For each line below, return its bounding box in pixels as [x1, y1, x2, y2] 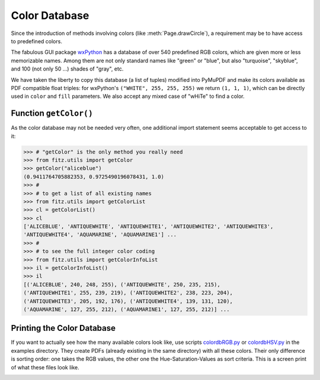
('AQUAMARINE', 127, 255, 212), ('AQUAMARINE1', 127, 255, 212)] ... [23, 306, 230, 312]
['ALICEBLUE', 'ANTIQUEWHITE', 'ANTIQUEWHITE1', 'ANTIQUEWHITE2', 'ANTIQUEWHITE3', [23, 223, 274, 230]
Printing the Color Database [11, 323, 116, 333]
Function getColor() [11, 108, 93, 119]
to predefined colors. [11, 37, 62, 44]
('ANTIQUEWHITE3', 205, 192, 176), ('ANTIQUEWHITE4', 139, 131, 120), [23, 298, 233, 305]
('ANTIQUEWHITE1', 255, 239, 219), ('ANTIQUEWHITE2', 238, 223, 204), [23, 289, 233, 296]
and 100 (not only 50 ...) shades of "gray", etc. [11, 65, 124, 72]
